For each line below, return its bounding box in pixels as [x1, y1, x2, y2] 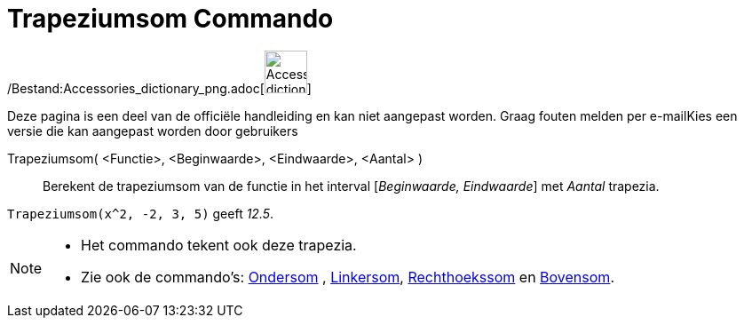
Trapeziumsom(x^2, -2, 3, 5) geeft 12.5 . [7, 205, 274, 221]
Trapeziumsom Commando [7, 4, 334, 34]
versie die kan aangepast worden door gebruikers [7, 123, 298, 139]
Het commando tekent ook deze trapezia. [81, 235, 357, 254]
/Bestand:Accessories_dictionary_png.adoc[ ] [7, 80, 312, 96]
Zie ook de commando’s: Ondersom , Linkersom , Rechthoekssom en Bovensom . [81, 267, 614, 286]
